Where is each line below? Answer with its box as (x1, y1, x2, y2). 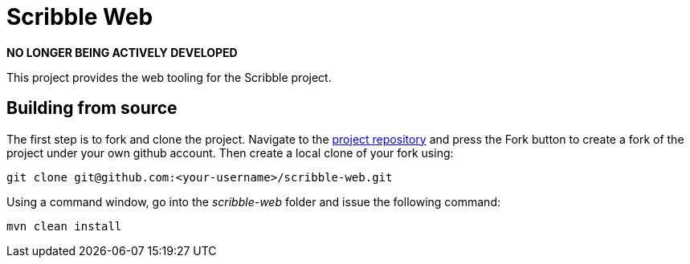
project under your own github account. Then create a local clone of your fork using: (6, 145, 454, 160)
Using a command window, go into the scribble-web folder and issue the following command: (6, 194, 500, 209)
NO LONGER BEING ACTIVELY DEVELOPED (6, 45, 238, 59)
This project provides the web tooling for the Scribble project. (6, 70, 332, 84)
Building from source (6, 98, 178, 119)
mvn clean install (6, 219, 122, 233)
